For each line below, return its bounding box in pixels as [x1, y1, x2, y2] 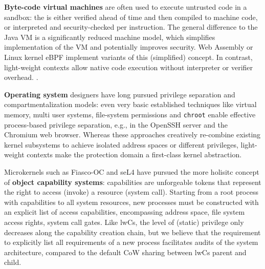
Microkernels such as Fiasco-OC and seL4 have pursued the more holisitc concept [4, 166, 259, 177]
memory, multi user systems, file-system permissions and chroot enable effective [4, 109, 256, 119]
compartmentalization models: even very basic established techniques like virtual [4, 99, 257, 110]
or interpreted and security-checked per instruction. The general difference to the [4, 22, 258, 32]
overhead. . [4, 72, 38, 82]
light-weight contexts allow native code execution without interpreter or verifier [4, 61, 253, 72]
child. [4, 257, 21, 267]
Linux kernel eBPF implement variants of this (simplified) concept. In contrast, [4, 51, 253, 62]
